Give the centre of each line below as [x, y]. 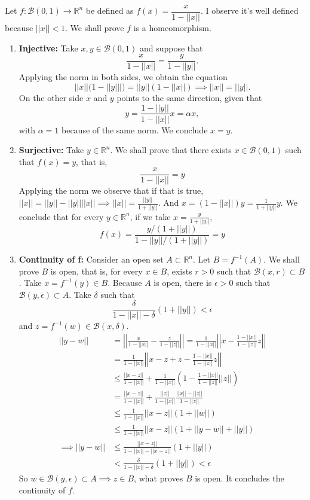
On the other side [51, 97]
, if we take [150, 216]
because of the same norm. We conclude [134, 129]
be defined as [110, 10]
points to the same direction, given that [189, 97]
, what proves [159, 478]
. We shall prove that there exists [171, 150]
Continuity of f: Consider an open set [91, 259]
